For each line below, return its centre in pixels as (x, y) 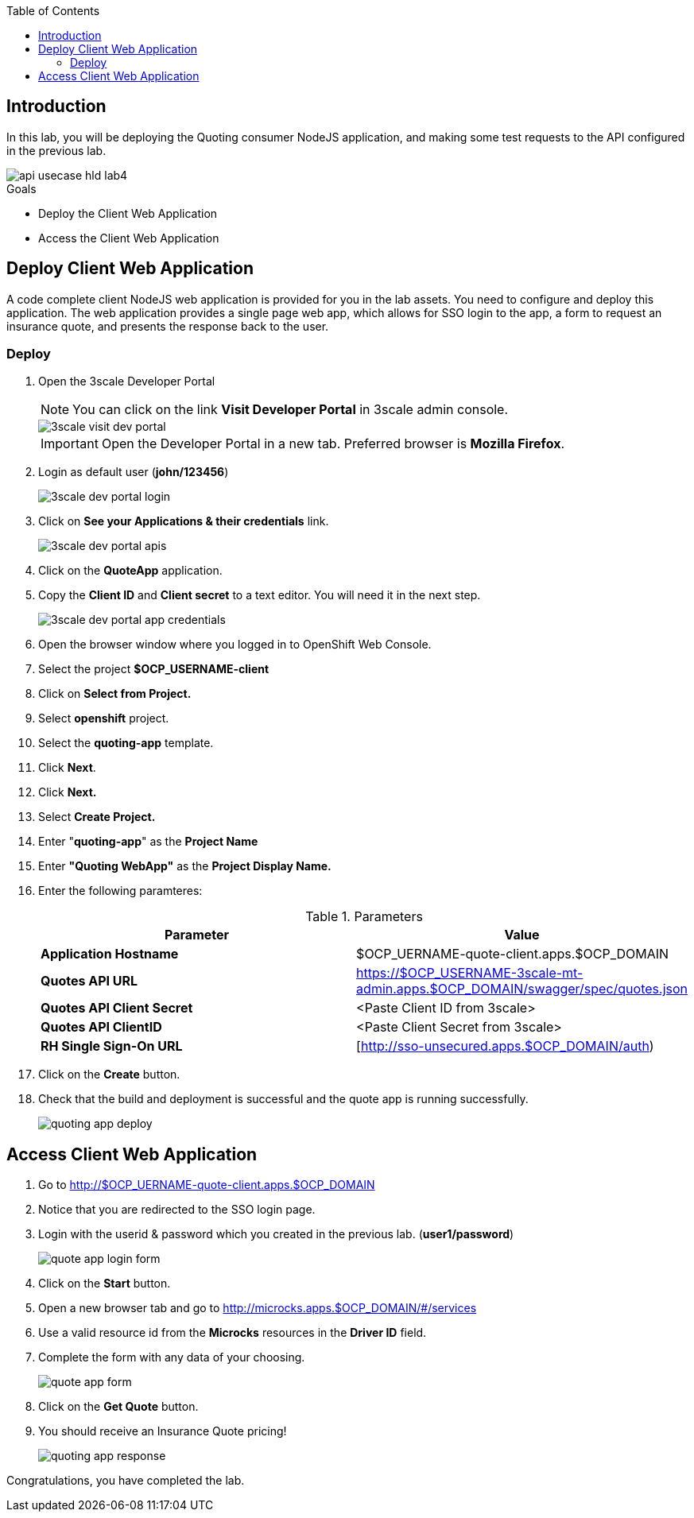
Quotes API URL (89, 981)
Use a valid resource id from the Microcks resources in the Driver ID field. (233, 1333)
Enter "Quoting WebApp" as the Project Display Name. (185, 866)
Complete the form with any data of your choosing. (172, 1357)
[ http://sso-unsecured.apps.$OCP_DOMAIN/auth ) (505, 1046)
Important (70, 444)
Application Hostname (110, 954)
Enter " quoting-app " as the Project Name (148, 842)
